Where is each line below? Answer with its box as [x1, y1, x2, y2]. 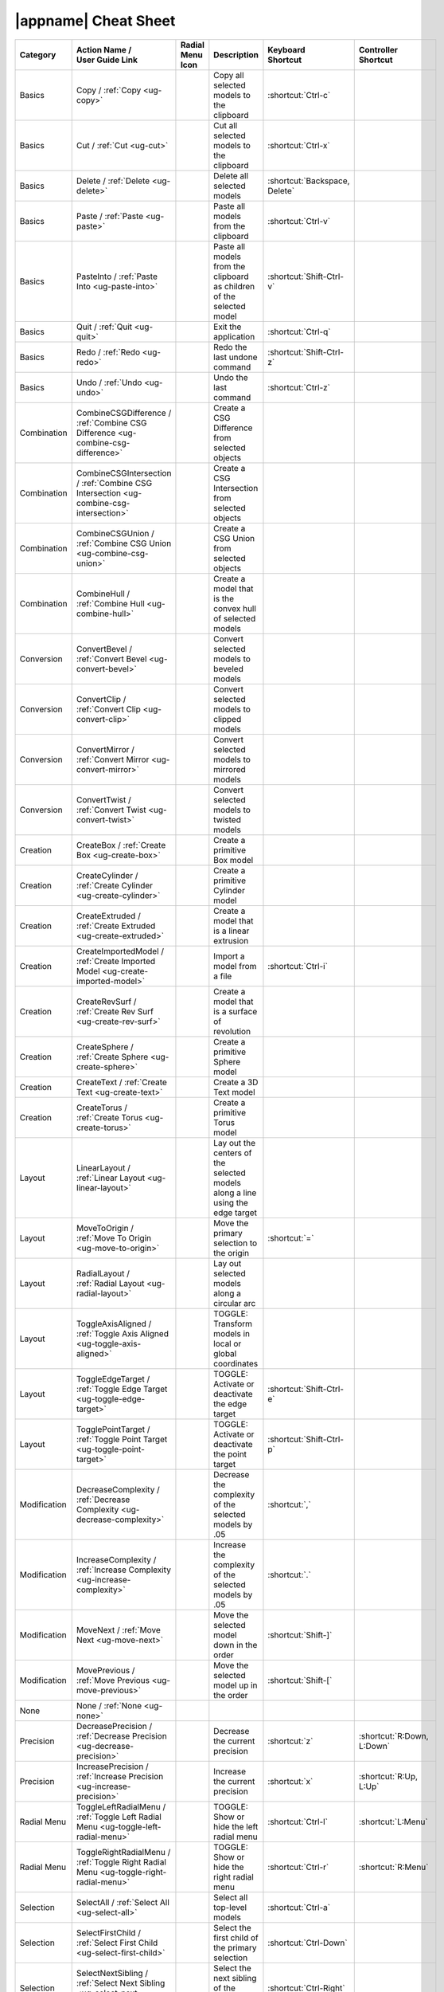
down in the [213, 1639, 258, 1650]
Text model [213, 1086, 255, 1097]
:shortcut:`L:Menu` [358, 1816, 429, 1827]
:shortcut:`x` [267, 1775, 314, 1786]
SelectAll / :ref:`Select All [76, 1896, 170, 1908]
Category [19, 49, 56, 60]
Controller [358, 44, 398, 55]
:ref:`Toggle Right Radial [76, 1857, 167, 1868]
